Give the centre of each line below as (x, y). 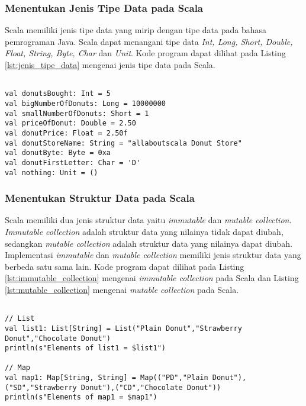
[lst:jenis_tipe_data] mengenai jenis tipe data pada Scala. (110, 65)
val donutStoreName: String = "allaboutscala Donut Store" (123, 143)
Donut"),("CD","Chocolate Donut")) (151, 387)
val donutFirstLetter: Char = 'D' (73, 162)
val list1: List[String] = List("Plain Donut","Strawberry (123, 328)
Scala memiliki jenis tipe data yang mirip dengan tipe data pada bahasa (136, 30)
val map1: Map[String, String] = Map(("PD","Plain (107, 378)
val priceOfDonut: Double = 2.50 (70, 123)
